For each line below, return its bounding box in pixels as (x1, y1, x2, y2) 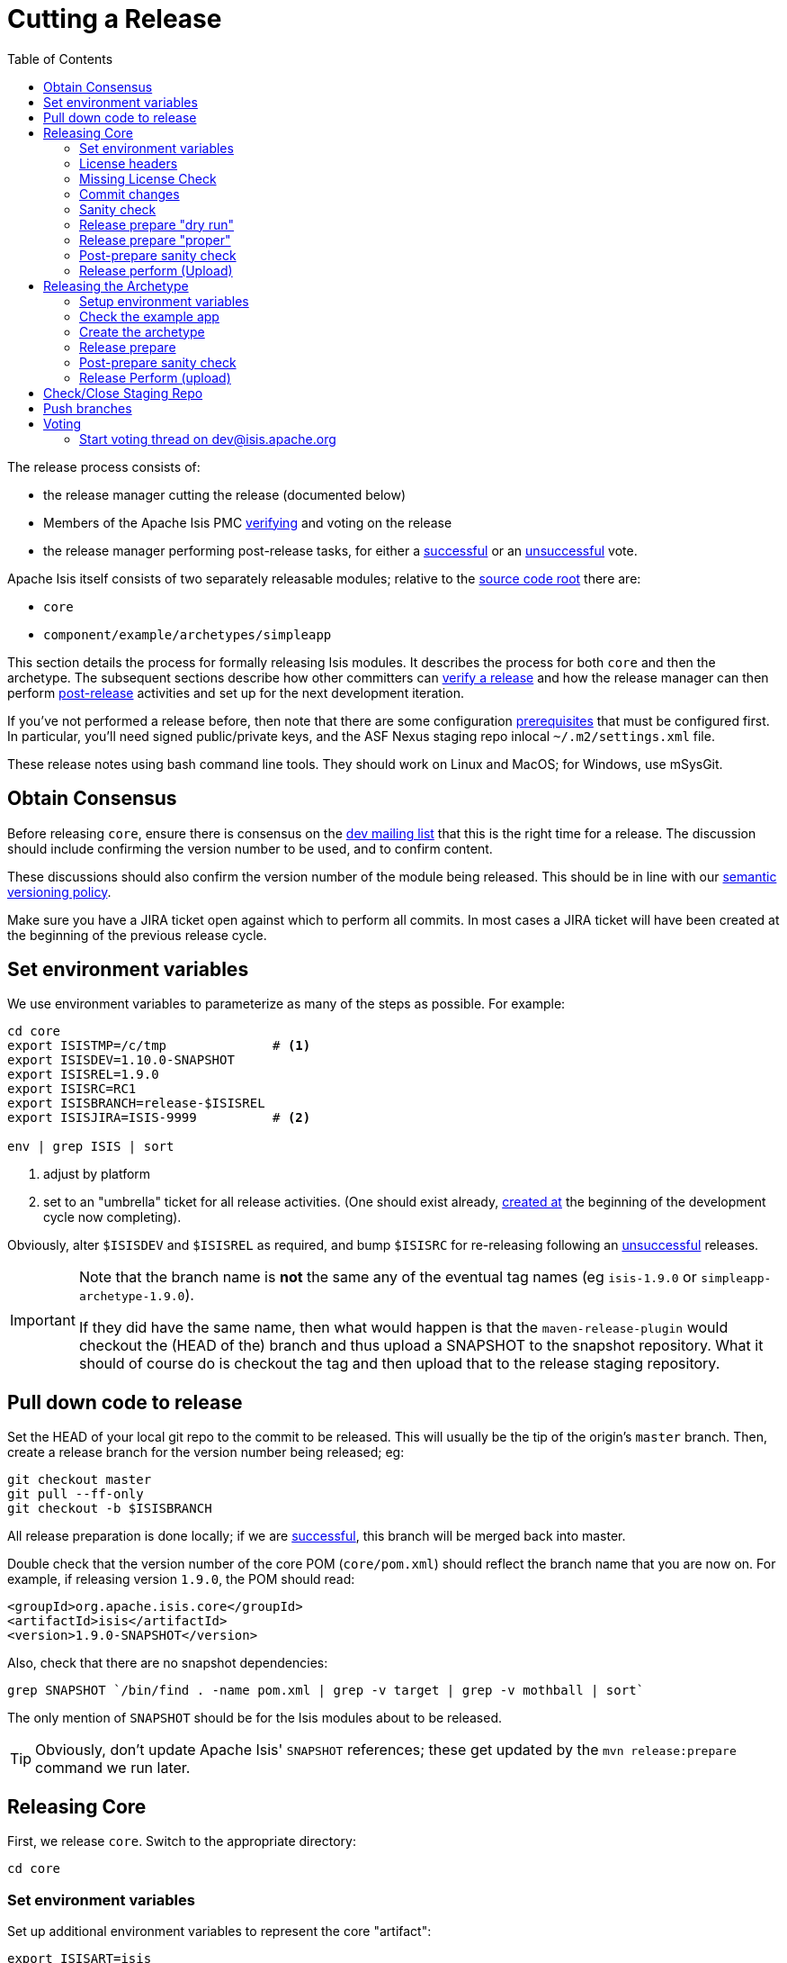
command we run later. (35, 1759, 191, 1778)
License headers (79, 155, 178, 171)
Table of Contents (7, 50, 113, 67)
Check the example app (79, 308, 219, 324)
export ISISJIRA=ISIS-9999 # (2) (7, 1110, 311, 1126)
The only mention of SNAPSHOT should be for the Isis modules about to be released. (7, 1710, 502, 1726)
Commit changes (79, 185, 180, 202)
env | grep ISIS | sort (7, 1139, 174, 1154)
